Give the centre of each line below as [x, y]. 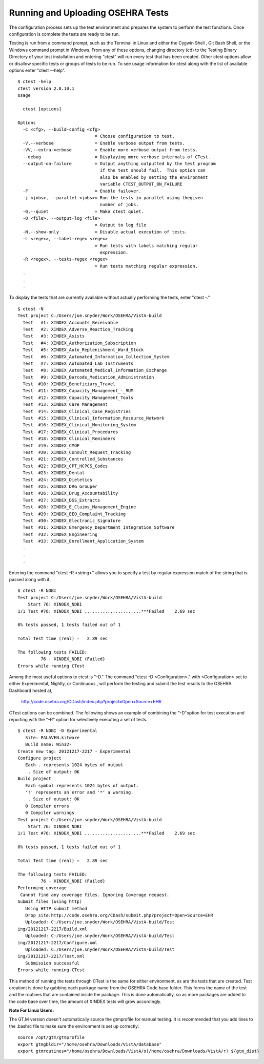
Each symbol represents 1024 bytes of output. [82, 785]
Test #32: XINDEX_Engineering [60, 534]
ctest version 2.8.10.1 [46, 88]
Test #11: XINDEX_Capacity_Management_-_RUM [78, 391]
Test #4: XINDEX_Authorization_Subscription [79, 343]
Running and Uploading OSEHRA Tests [89, 13]
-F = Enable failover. [82, 191]
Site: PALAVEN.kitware [52, 738]
